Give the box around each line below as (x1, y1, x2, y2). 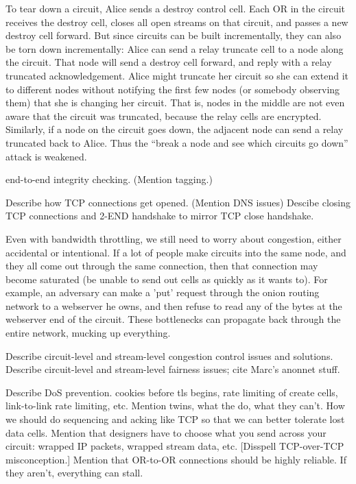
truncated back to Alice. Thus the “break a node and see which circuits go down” (5, 135, 348, 149)
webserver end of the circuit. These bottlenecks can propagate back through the (5, 312, 341, 326)
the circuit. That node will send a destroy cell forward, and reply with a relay (5, 55, 332, 69)
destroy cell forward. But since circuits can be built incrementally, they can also (5, 28, 342, 43)
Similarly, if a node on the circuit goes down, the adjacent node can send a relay (5, 122, 344, 136)
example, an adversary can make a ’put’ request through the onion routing (5, 285, 320, 300)
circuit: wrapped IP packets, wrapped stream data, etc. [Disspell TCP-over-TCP (5, 439, 344, 453)
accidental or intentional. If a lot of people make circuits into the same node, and (5, 245, 346, 259)
